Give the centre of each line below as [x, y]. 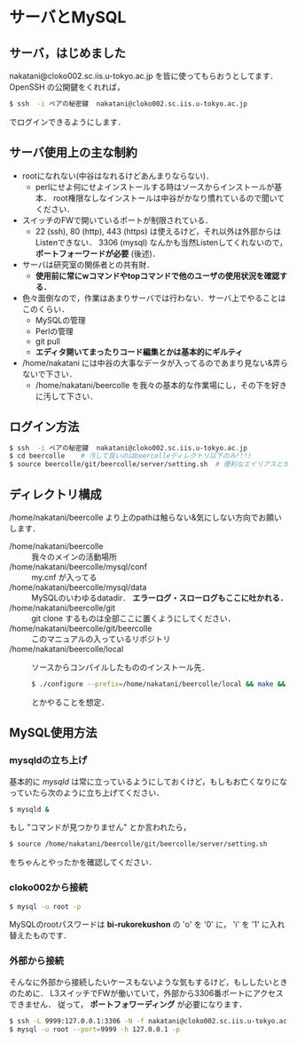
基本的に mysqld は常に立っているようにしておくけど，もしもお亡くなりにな [148, 781]
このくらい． [45, 309]
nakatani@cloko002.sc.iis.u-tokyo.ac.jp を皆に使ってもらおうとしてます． [144, 76]
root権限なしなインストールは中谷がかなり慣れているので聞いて [169, 198]
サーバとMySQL [68, 17]
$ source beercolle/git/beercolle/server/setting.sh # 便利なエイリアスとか [149, 465]
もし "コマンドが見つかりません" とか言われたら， [100, 827]
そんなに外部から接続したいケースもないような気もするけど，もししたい [141, 982]
